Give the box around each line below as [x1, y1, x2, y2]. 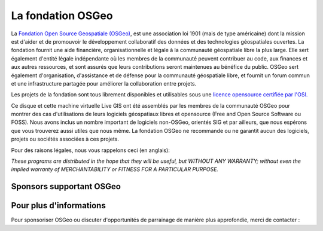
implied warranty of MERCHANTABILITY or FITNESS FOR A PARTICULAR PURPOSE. [11, 166, 218, 173]
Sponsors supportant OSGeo [11, 181, 121, 192]
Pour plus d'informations [11, 200, 106, 211]
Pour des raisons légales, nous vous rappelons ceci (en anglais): [11, 147, 170, 154]
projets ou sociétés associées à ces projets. [11, 135, 119, 143]
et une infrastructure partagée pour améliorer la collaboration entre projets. [11, 80, 197, 87]
